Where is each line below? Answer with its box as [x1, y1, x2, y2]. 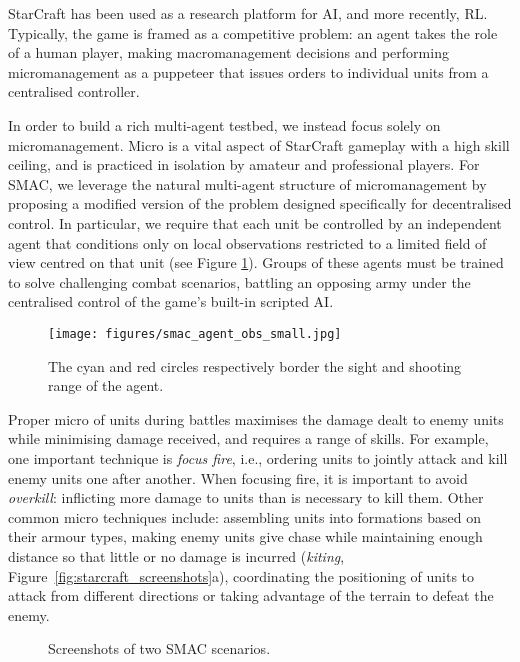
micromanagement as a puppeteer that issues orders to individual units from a [8, 61, 489, 82]
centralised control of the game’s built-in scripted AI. [8, 291, 334, 312]
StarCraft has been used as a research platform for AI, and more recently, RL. [8, 3, 488, 23]
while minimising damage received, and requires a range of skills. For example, [8, 428, 489, 449]
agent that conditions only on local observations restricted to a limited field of [8, 232, 487, 253]
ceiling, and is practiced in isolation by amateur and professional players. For [8, 154, 480, 175]
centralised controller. [8, 81, 140, 102]
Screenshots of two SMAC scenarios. [48, 638, 271, 659]
